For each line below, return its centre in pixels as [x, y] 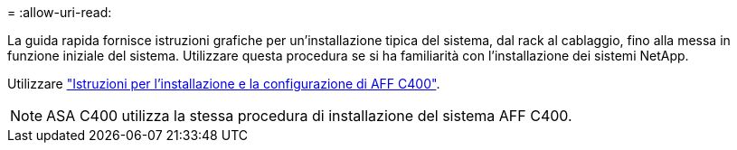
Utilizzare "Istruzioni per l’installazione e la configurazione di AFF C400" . [224, 84]
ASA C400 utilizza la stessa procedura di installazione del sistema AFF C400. [309, 116]
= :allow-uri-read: [60, 12]
